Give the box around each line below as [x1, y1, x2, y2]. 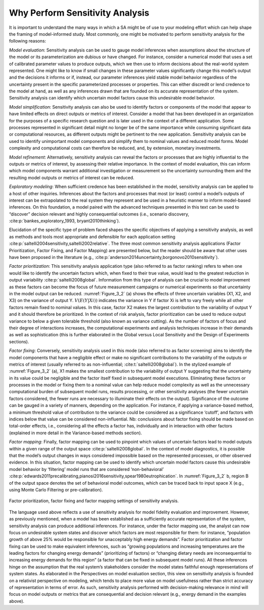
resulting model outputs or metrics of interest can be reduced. [9, 174, 134, 181]
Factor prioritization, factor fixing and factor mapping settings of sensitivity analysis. [9, 498, 179, 504]
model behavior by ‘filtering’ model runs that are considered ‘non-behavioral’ [9, 466, 164, 472]
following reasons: [9, 38, 46, 44]
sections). [9, 338, 29, 345]
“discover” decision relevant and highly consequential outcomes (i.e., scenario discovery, [9, 211, 189, 217]
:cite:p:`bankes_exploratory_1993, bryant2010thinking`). [9, 218, 120, 224]
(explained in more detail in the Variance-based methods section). [9, 430, 142, 436]
